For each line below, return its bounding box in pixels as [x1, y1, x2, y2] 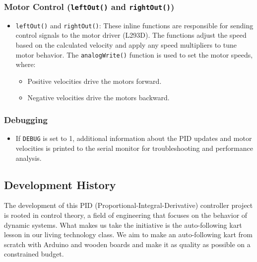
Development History [4, 177, 116, 192]
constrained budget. [4, 249, 64, 259]
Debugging [4, 113, 48, 126]
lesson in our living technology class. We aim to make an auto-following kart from [4, 229, 253, 240]
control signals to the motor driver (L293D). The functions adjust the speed [15, 30, 247, 40]
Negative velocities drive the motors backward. [27, 92, 170, 103]
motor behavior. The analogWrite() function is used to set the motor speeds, [15, 49, 253, 60]
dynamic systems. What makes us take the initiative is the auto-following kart [4, 219, 242, 230]
